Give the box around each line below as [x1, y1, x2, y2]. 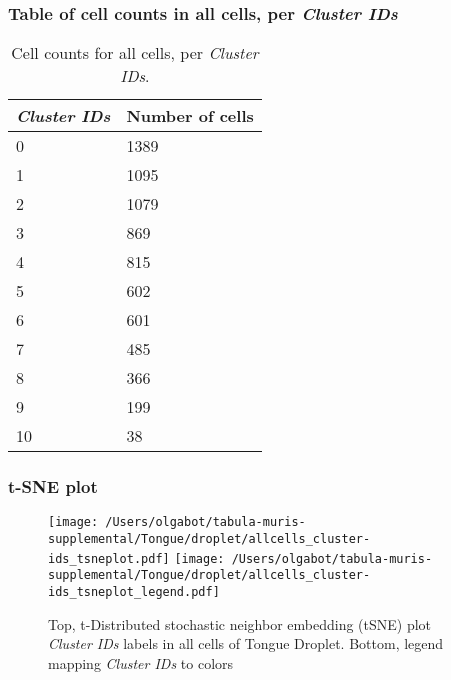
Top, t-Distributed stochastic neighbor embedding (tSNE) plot [48, 613, 432, 634]
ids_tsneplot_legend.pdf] [48, 585, 220, 600]
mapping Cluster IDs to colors [48, 652, 234, 673]
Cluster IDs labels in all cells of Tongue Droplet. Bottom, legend [48, 633, 444, 654]
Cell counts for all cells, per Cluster [11, 41, 259, 65]
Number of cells [126, 104, 254, 128]
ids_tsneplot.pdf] [48, 551, 170, 566]
